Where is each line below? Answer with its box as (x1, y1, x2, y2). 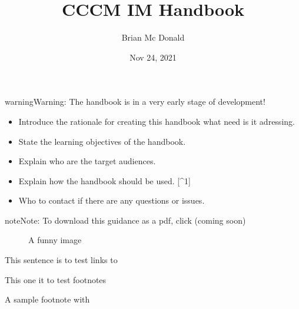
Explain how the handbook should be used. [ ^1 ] (18, 174, 191, 187)
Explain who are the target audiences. (18, 155, 156, 167)
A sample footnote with (5, 293, 90, 305)
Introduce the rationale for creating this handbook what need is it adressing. (18, 115, 295, 127)
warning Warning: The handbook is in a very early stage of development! (5, 95, 265, 108)
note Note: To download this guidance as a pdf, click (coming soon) (5, 214, 246, 226)
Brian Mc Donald (121, 31, 185, 44)
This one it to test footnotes (5, 273, 107, 285)
